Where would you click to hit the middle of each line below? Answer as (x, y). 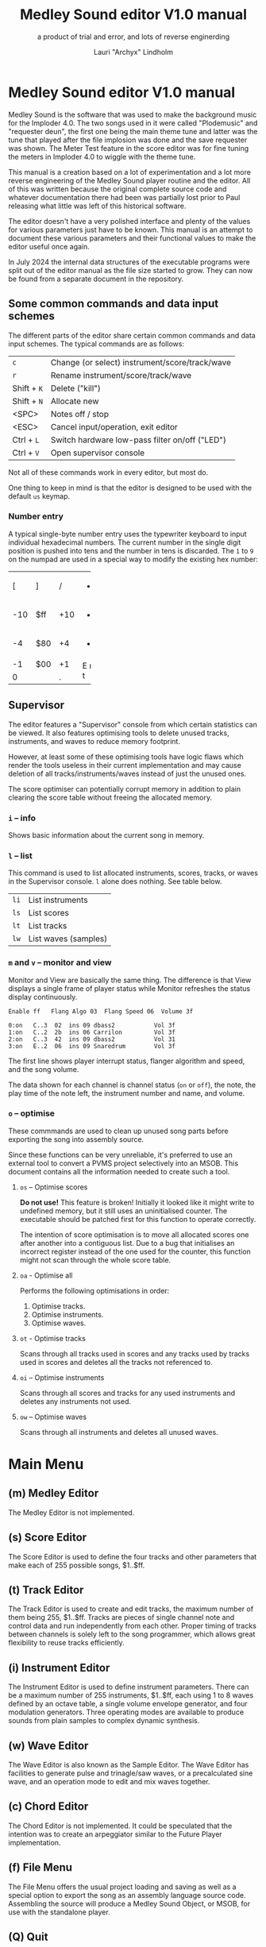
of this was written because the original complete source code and (118, 189)
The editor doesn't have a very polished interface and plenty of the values (129, 221)
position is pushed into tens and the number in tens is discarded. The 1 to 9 (131, 550)
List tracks (48, 926)
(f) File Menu (40, 1868)
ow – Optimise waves (53, 1417)
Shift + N (28, 401)
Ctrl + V (26, 453)
